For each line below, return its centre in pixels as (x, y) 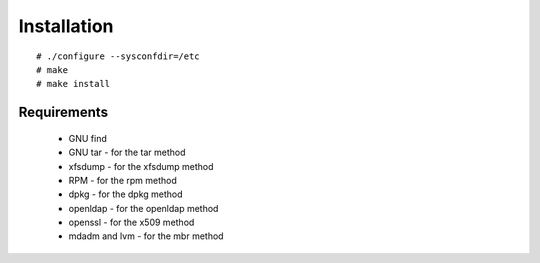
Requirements (63, 112)
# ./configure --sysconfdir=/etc (118, 56)
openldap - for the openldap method (143, 208)
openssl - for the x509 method (131, 222)
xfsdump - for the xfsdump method (141, 166)
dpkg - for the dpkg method (126, 194)
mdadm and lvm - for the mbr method (146, 236)
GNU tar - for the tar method (127, 152)
